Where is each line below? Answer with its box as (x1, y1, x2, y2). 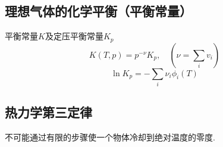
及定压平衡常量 (45, 30, 103, 42)
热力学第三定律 (5, 103, 92, 121)
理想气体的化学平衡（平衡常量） (5, 2, 192, 20)
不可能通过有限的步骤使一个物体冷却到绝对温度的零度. (5, 131, 215, 143)
